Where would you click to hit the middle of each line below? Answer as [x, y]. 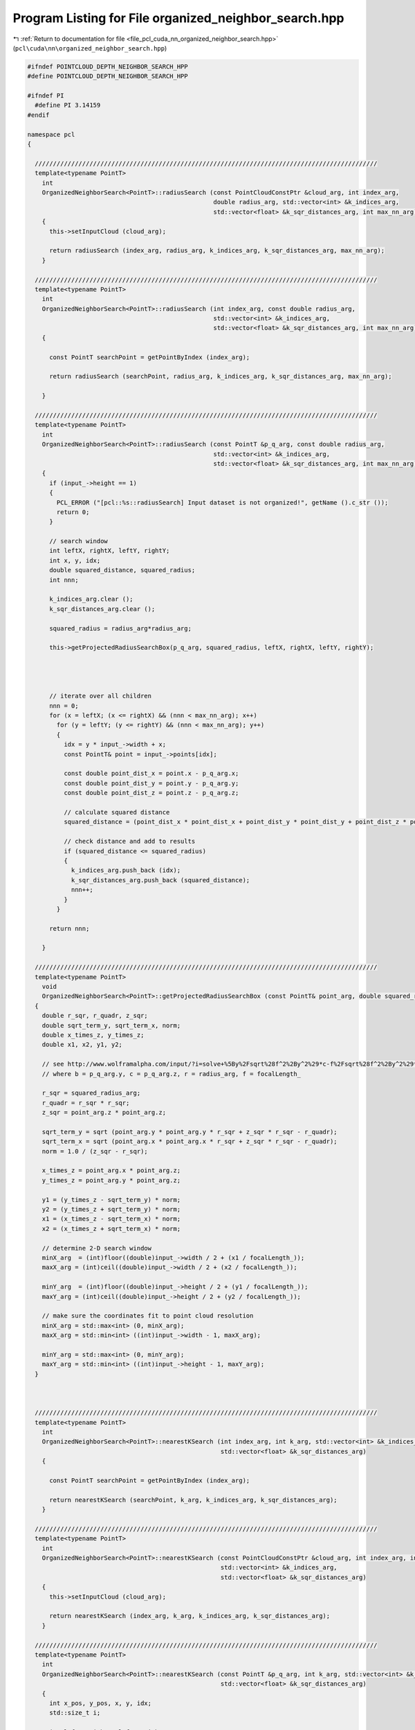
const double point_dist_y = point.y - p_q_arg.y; [151, 783]
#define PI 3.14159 [68, 105]
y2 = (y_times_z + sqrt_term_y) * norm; [111, 1210]
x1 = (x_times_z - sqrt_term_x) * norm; [111, 1219]
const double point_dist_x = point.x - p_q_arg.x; [151, 774]
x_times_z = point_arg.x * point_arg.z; [111, 1171]
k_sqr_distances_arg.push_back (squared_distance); [160, 880]
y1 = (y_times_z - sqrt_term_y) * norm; [111, 1200]
